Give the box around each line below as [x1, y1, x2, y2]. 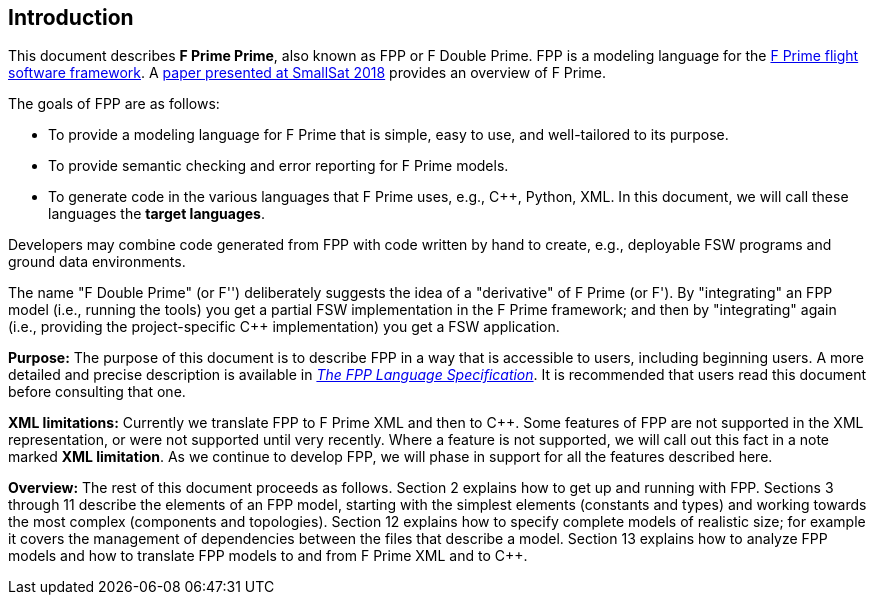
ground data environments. [8, 253, 186, 271]
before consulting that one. [8, 383, 186, 401]
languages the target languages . [48, 205, 266, 223]
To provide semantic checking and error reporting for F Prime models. [48, 157, 509, 175]
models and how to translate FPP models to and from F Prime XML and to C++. [8, 547, 528, 565]
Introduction [8, 5, 134, 30]
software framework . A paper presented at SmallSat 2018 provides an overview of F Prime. [8, 64, 607, 82]
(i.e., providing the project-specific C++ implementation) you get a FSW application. [8, 318, 560, 336]
